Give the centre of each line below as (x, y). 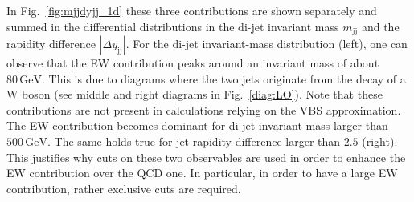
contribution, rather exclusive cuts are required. (124, 188)
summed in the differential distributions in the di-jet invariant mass (173, 26)
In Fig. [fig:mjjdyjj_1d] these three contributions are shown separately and (192, 10)
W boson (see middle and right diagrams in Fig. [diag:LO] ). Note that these (195, 94)
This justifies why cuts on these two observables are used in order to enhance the (206, 157)
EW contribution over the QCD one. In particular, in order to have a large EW (202, 173)
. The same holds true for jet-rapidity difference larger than (194, 141)
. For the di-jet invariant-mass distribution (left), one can (266, 44)
